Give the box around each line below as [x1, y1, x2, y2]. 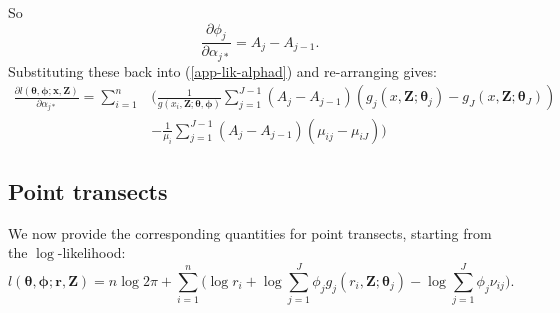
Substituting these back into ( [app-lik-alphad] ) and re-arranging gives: [8, 60, 437, 81]
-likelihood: [57, 242, 126, 263]
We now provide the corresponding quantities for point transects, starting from [8, 222, 492, 243]
